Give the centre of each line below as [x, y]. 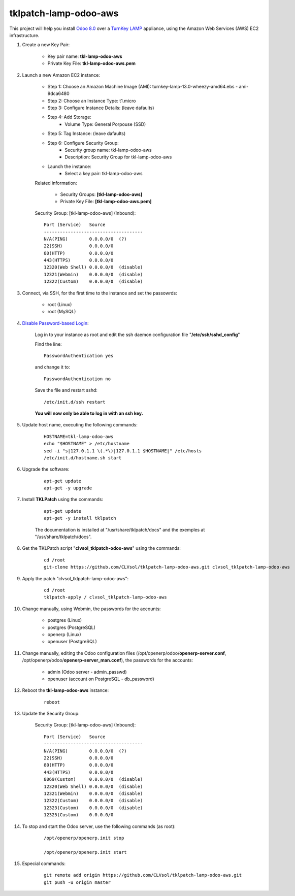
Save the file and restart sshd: [66, 390]
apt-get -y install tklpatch [80, 518]
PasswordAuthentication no [77, 379]
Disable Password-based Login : [55, 323]
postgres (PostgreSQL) [72, 627]
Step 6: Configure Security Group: [83, 143]
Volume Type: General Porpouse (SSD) [105, 124]
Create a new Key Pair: [46, 45]
